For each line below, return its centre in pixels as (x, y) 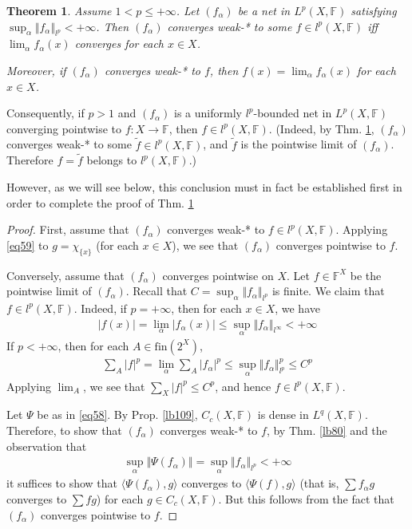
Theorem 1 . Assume (59, 10)
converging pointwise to (64, 128)
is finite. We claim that (328, 291)
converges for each (119, 43)
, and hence (243, 386)
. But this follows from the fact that (306, 498)
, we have (297, 308)
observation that (47, 446)
